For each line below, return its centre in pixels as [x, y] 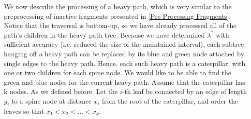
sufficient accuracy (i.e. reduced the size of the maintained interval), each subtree [124, 44]
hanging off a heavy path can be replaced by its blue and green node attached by [124, 53]
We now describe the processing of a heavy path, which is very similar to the [118, 6]
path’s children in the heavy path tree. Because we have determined [104, 34]
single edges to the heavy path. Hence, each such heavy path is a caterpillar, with [125, 63]
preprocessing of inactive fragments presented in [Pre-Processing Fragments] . [118, 16]
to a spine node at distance [52, 100]
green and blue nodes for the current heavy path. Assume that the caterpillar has [125, 82]
